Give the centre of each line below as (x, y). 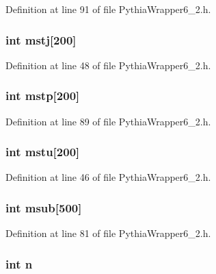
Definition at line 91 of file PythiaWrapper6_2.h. (108, 9)
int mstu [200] (43, 152)
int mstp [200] (43, 96)
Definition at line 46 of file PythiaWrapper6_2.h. (108, 177)
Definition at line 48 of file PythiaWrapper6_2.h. (108, 65)
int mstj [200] (41, 39)
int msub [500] (44, 207)
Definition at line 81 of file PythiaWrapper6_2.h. (108, 233)
